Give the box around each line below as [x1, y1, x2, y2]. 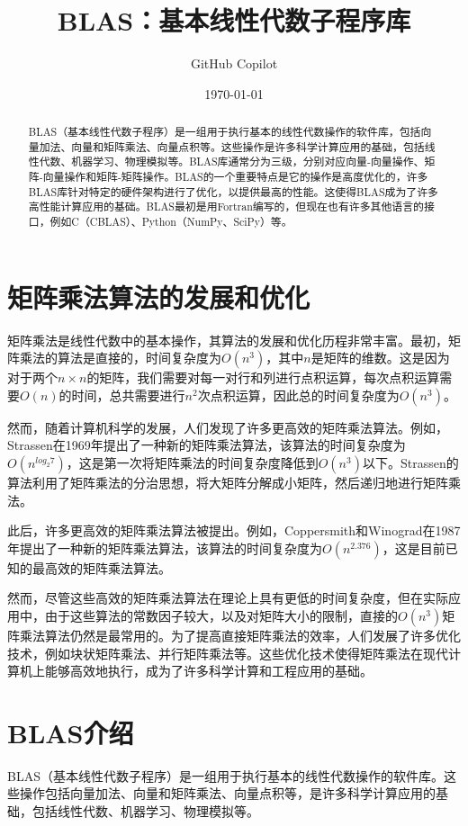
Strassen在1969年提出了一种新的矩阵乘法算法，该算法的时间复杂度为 [7, 435, 406, 454]
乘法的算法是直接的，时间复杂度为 [19, 348, 221, 367]
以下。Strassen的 [362, 453, 459, 472]
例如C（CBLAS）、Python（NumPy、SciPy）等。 [49, 214, 292, 229]
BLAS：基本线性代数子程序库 [57, 2, 411, 39]
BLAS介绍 [7, 714, 134, 750]
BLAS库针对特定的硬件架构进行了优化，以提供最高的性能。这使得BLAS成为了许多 [28, 184, 438, 199]
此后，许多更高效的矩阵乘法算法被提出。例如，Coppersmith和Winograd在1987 [7, 521, 461, 540]
